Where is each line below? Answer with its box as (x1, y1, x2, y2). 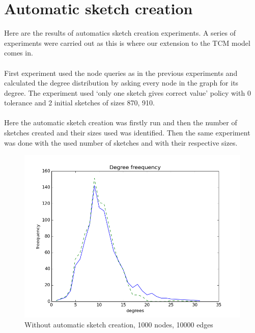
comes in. (4, 47, 33, 58)
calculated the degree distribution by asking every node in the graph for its (4, 77, 239, 88)
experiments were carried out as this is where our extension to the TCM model (4, 37, 250, 48)
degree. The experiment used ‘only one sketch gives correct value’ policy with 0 (4, 87, 251, 98)
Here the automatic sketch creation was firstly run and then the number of (4, 117, 237, 128)
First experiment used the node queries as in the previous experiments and (4, 67, 238, 78)
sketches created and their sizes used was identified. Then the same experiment (4, 127, 250, 138)
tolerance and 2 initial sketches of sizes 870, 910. (4, 97, 155, 108)
